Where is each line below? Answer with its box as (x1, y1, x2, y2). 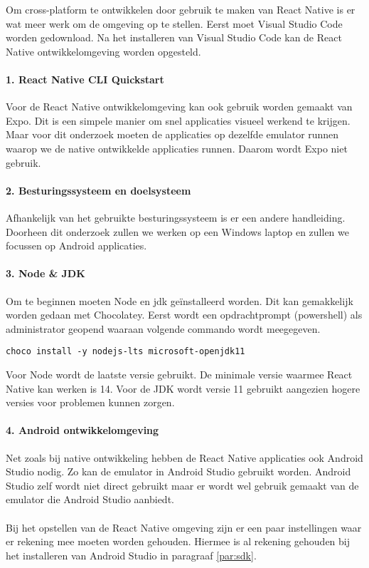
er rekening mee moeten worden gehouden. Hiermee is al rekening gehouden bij (6, 534, 351, 549)
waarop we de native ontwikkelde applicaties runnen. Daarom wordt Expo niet (6, 140, 348, 155)
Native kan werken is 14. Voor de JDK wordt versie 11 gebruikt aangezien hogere (6, 381, 360, 396)
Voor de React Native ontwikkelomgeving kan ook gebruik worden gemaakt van (6, 99, 353, 114)
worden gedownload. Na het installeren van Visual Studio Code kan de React (6, 30, 342, 45)
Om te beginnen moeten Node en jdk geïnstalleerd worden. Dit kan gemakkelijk (6, 293, 353, 308)
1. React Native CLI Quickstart (6, 71, 164, 86)
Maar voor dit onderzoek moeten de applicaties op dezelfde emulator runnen (6, 127, 339, 142)
